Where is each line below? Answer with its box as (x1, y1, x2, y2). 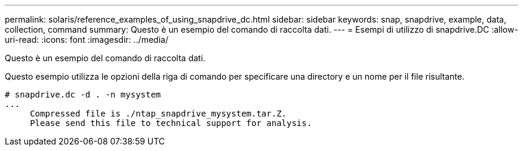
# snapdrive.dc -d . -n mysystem (5, 90, 161, 99)
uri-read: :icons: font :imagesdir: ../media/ (5, 34, 168, 45)
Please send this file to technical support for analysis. (30, 118, 312, 128)
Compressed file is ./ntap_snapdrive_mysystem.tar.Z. (30, 109, 287, 118)
